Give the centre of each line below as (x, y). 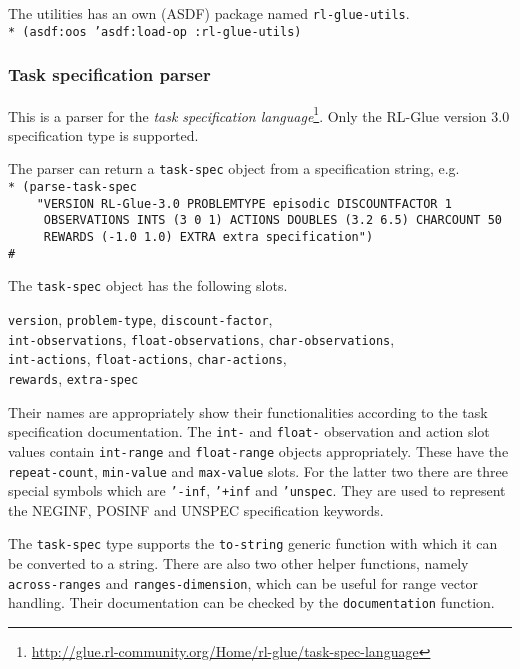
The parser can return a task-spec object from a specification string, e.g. (234, 168)
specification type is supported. (103, 134)
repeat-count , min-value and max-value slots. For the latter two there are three (258, 470)
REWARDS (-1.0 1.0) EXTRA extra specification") (208, 237)
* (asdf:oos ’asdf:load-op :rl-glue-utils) (155, 31)
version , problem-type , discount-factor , (140, 318)
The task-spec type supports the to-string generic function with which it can (253, 543)
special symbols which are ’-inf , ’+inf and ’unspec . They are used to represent (257, 490)
